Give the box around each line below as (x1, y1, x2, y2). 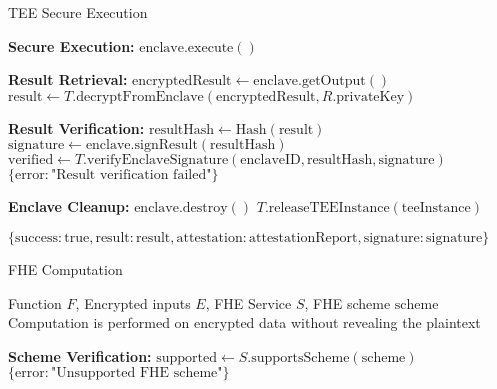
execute (187, 40, 234, 55)
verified (8, 153, 54, 168)
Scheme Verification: (8, 345, 152, 366)
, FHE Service (205, 292, 292, 313)
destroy (182, 201, 228, 216)
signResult (134, 138, 198, 153)
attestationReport (248, 230, 358, 245)
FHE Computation (8, 258, 123, 279)
